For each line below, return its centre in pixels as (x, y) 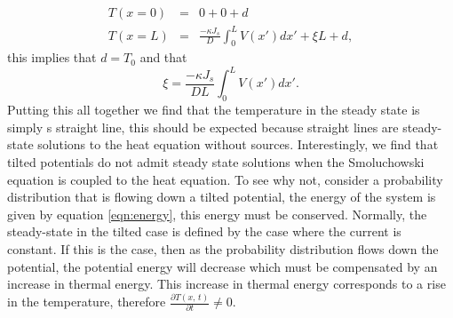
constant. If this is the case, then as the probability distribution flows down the (223, 249)
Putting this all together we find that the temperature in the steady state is (214, 110)
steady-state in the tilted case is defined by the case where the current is (204, 231)
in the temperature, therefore (87, 302)
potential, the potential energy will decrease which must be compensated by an (223, 266)
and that (163, 57)
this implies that (52, 57)
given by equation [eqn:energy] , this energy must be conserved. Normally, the (217, 214)
